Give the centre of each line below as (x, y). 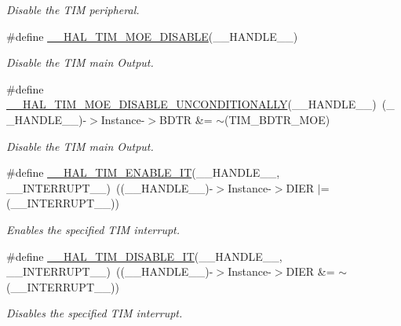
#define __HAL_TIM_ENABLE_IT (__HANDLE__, (143, 172)
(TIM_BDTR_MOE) (277, 119)
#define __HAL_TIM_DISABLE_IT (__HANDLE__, (144, 256)
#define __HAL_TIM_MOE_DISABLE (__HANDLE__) (152, 36)
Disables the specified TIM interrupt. (95, 313)
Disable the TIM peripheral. (73, 9)
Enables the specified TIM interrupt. (93, 229)
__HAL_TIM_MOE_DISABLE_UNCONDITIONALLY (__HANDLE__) (191, 104)
